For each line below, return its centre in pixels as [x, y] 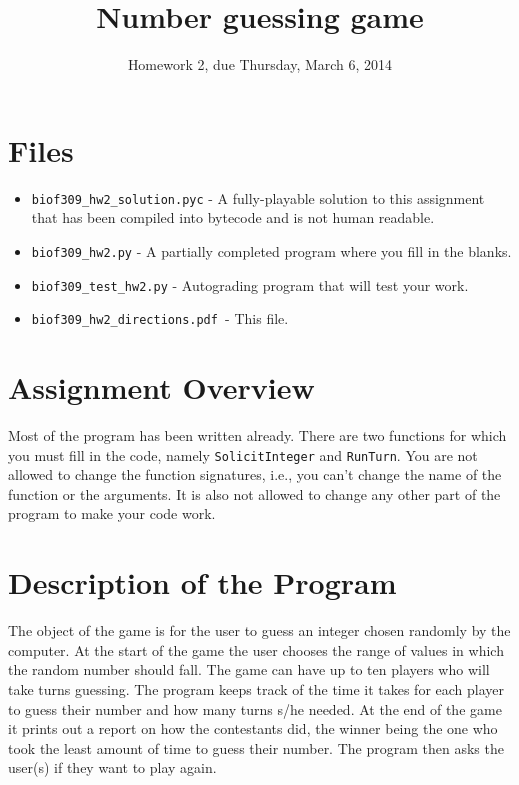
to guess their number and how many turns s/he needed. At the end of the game [255, 708]
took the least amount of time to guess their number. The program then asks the [256, 747]
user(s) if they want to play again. [112, 767]
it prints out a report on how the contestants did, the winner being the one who [253, 728]
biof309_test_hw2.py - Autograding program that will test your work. [250, 284]
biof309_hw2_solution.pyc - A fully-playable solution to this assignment [258, 197]
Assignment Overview [161, 387]
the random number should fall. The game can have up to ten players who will [249, 669]
